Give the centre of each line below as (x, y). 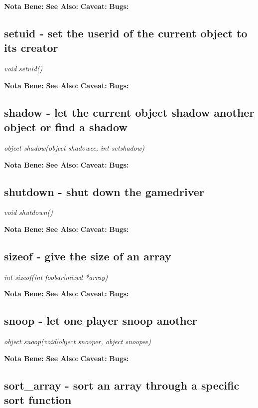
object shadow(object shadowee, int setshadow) (74, 147)
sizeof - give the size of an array (88, 256)
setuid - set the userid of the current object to (126, 33)
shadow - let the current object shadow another (129, 112)
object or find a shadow (66, 127)
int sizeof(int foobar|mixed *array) (56, 277)
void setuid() (23, 69)
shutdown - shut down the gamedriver (104, 191)
